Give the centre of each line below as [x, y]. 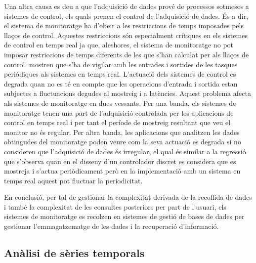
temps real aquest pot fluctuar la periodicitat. [73, 180]
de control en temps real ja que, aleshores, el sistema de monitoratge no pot [119, 45]
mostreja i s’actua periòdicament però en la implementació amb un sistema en [122, 171]
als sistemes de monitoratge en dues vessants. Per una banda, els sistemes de [120, 103]
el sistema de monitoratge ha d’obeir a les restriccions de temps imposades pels [124, 25]
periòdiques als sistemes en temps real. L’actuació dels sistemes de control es [120, 74]
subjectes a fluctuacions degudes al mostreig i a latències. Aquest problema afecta [128, 93]
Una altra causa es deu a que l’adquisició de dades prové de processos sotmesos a [127, 6]
